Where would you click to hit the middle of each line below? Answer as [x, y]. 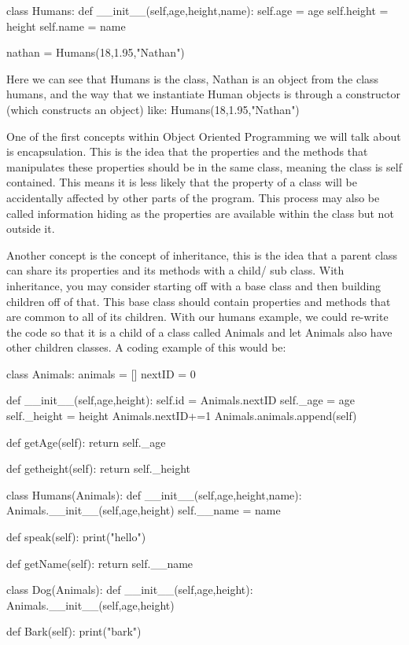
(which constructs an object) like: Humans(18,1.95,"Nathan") [153, 109]
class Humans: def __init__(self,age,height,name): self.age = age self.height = [197, 10]
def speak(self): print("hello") [76, 537]
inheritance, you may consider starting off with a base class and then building [194, 285]
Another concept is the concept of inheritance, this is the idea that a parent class [202, 254]
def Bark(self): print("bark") [74, 631]
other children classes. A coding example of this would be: [146, 347]
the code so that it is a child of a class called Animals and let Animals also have [199, 332]
